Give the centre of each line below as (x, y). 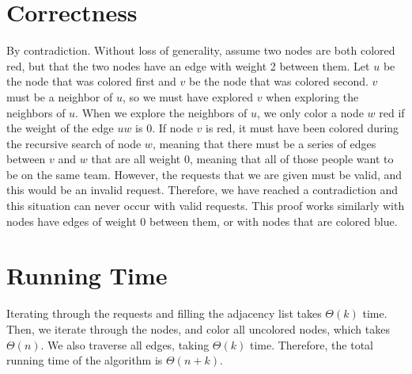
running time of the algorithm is (85, 360)
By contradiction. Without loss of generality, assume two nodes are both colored (201, 50)
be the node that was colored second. (279, 81)
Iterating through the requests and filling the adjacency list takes (164, 313)
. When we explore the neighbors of (161, 112)
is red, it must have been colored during (302, 128)
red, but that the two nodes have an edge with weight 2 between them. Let (188, 65)
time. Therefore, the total (311, 344)
